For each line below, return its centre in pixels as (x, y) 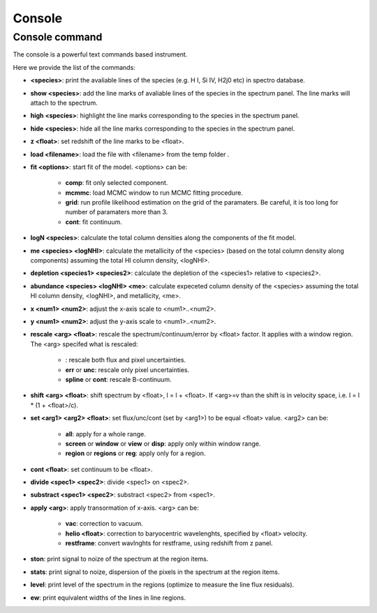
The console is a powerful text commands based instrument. (100, 54)
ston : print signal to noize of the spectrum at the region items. (119, 559)
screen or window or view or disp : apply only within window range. (163, 443)
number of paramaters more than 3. (117, 212)
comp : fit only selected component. (117, 183)
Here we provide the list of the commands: (74, 67)
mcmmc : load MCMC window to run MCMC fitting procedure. (154, 193)
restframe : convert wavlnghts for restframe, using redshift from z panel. (169, 543)
